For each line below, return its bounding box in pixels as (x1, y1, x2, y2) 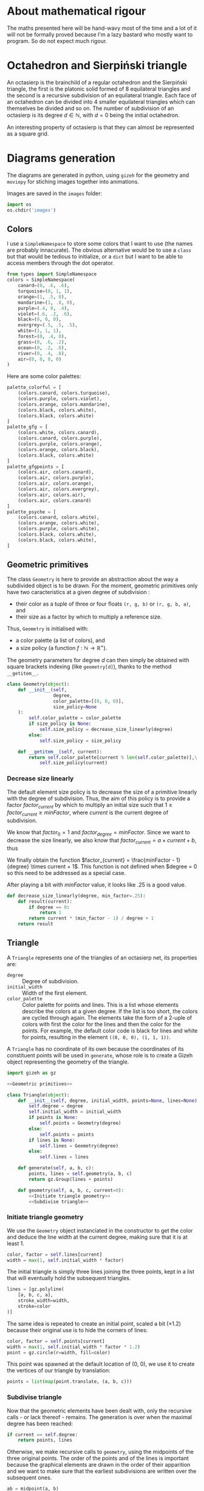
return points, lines (18, 1437, 72, 1444)
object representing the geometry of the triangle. (7, 1058, 129, 1065)
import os (7, 201, 32, 207)
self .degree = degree (29, 1103, 84, 1109)
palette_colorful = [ (7, 384, 62, 390)
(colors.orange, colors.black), (18, 446, 100, 452)
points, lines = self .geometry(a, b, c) (29, 1171, 132, 1177)
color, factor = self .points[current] (7, 1338, 105, 1344)
